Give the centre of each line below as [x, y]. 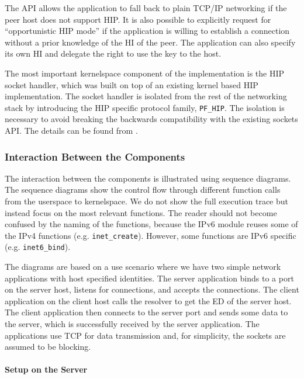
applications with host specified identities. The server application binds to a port [149, 278]
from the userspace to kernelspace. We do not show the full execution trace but [146, 201]
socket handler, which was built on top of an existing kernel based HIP [132, 84]
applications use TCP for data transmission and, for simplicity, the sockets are [145, 335]
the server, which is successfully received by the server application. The [132, 324]
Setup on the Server [46, 369]
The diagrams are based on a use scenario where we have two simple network [143, 267]
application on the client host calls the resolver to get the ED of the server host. [148, 300]
